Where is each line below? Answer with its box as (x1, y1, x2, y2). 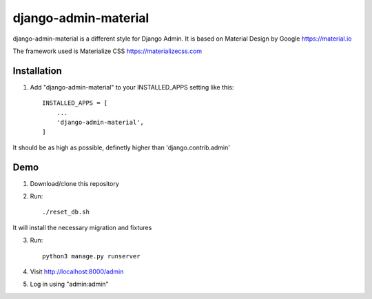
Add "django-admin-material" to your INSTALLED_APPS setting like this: (30, 83, 234, 91)
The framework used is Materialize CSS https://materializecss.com (12, 47, 203, 55)
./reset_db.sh (42, 208, 90, 216)
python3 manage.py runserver (42, 252, 141, 260)
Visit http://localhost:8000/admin (30, 267, 124, 276)
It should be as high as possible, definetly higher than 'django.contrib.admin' (12, 143, 231, 152)
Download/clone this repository (30, 179, 120, 187)
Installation (12, 65, 62, 76)
